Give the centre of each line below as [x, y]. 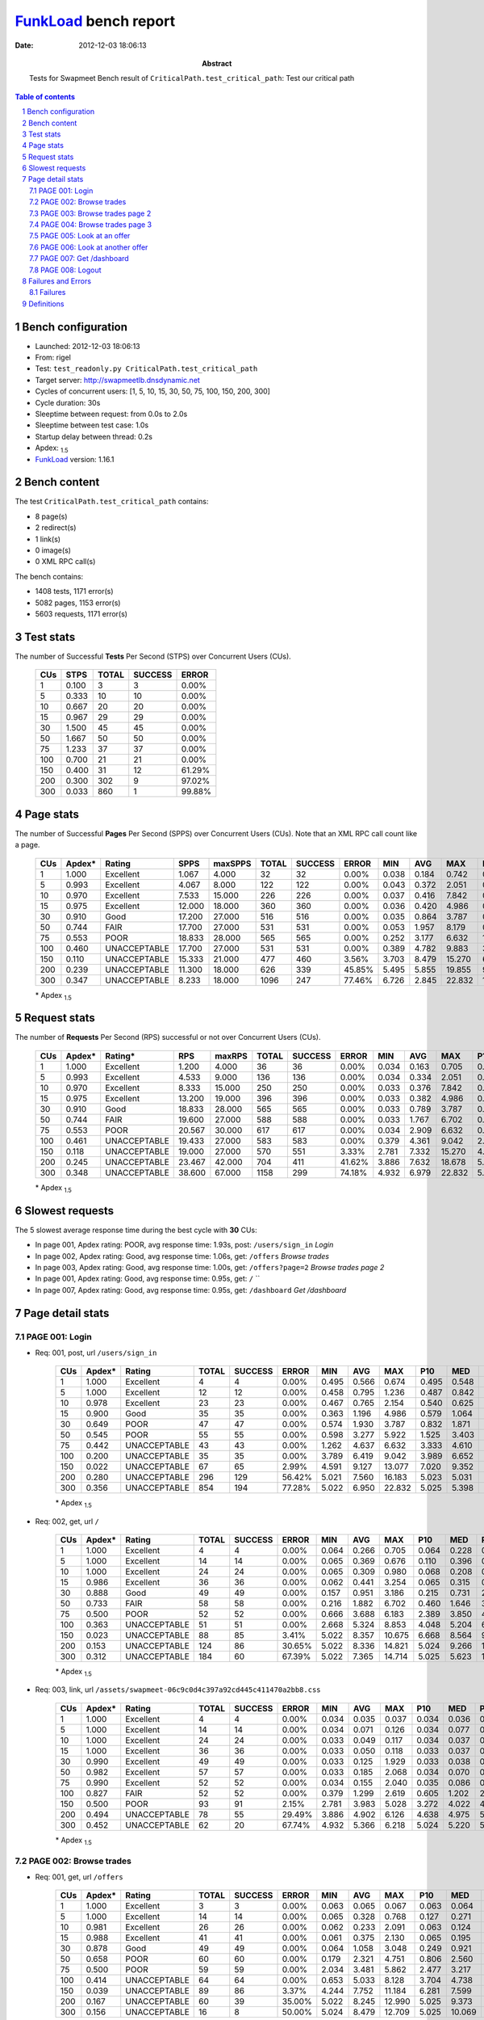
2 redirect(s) [56, 528]
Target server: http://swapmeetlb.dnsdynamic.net [118, 380]
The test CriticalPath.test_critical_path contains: [112, 502]
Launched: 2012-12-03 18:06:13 [88, 346]
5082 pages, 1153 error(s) [78, 603]
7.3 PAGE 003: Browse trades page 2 [90, 213]
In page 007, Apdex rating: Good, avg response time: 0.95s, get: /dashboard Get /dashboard [191, 1290]
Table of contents [45, 96]
